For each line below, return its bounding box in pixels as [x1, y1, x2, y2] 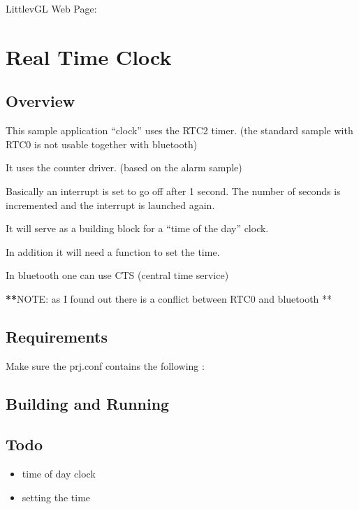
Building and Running [6, 392, 170, 414]
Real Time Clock [6, 42, 172, 71]
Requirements [6, 325, 108, 347]
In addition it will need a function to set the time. [6, 244, 220, 259]
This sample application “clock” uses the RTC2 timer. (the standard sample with [6, 123, 353, 138]
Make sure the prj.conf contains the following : [6, 358, 205, 373]
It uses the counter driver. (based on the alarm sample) [6, 160, 242, 175]
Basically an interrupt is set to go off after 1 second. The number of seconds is [6, 183, 341, 198]
